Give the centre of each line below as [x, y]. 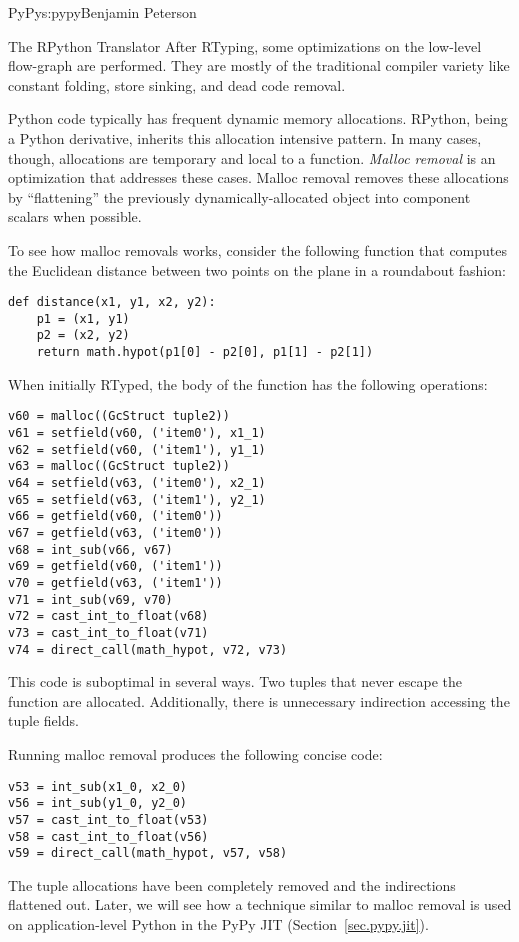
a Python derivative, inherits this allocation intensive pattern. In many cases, [245, 137]
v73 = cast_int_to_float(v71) [108, 632]
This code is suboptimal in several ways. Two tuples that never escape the [235, 681]
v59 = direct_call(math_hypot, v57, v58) [148, 853]
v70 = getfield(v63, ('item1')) [115, 582]
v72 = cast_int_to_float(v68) [108, 616]
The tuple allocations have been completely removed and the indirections [232, 884]
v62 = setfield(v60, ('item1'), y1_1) [137, 449]
